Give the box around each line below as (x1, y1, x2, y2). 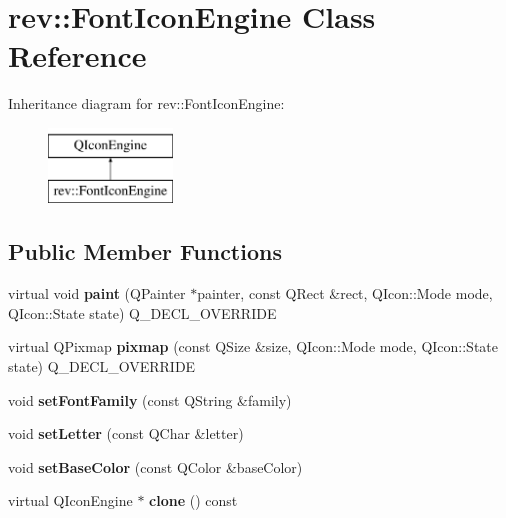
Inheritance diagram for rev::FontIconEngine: (8, 93, 285, 114)
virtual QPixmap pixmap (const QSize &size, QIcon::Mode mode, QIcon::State (8, 336, 499, 357)
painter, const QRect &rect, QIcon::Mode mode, (197, 283, 493, 304)
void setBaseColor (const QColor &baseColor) (8, 456, 303, 477)
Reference (8, 35, 147, 76)
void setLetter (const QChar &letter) (8, 423, 244, 444)
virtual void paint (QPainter (8, 283, 186, 304)
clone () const (149, 490, 238, 511)
